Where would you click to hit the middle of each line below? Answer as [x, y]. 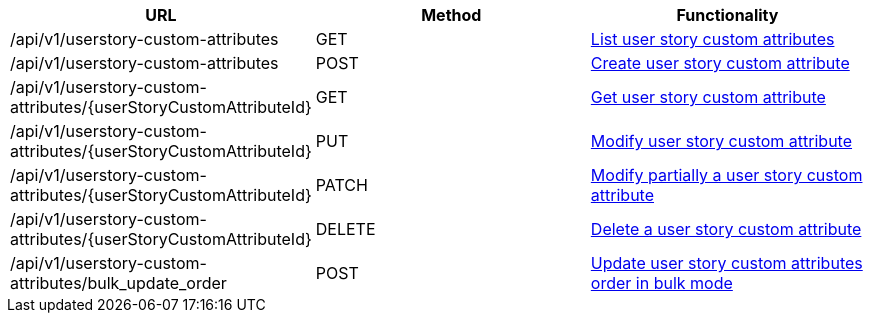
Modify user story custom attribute [721, 141]
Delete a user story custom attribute [726, 229]
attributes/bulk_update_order [118, 283]
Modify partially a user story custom [726, 175]
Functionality [727, 15]
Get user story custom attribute [708, 97]
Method [451, 15]
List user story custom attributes [712, 39]
